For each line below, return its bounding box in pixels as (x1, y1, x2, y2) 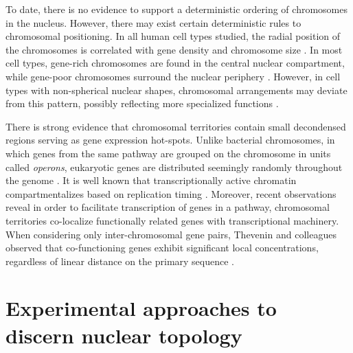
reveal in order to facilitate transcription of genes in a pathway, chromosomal (5, 200, 330, 214)
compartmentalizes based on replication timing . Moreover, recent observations (5, 186, 337, 201)
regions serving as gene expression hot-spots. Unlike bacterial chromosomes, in (5, 133, 335, 147)
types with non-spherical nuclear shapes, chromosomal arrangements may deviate (5, 82, 348, 97)
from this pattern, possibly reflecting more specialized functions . (5, 96, 279, 111)
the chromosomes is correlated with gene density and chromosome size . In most (5, 42, 343, 56)
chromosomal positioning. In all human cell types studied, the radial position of (5, 29, 341, 43)
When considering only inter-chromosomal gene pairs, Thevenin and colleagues (5, 227, 337, 241)
